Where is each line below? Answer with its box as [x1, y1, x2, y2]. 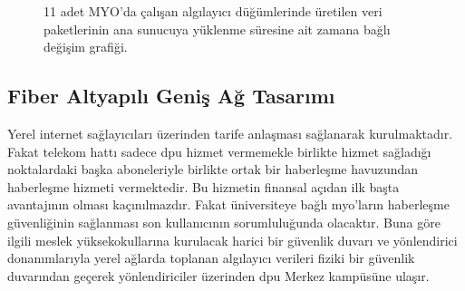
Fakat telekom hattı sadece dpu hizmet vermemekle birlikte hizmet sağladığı [7, 141, 431, 160]
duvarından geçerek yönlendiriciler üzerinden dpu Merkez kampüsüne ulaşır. [7, 266, 430, 285]
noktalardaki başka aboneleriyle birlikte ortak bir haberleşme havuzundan [7, 160, 419, 179]
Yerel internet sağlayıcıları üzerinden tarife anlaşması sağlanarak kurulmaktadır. [7, 123, 453, 142]
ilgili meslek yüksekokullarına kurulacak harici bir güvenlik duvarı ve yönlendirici [7, 230, 458, 249]
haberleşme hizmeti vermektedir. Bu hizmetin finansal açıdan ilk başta [7, 177, 400, 196]
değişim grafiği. [44, 37, 128, 56]
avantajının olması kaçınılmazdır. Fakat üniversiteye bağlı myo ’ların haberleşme [7, 195, 450, 214]
